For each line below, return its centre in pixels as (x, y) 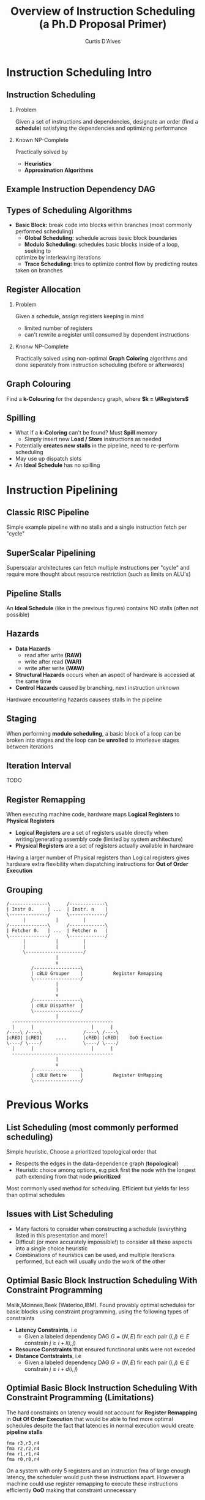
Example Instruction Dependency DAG (81, 189)
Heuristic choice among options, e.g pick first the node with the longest (105, 1170)
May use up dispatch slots (48, 459)
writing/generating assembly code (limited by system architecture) (99, 839)
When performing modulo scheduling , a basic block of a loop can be (94, 733)
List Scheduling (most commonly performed (92, 1127)
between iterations (30, 746)
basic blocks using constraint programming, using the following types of (97, 1312)
